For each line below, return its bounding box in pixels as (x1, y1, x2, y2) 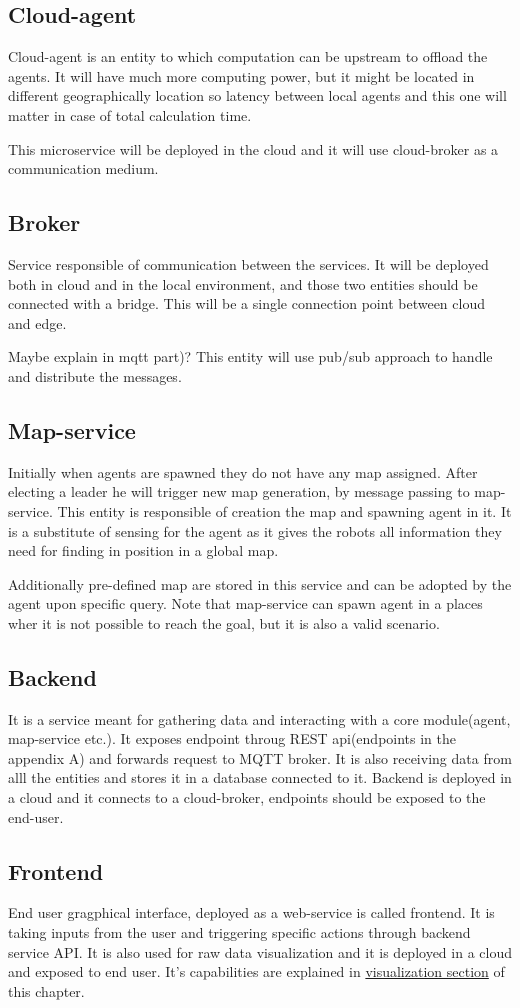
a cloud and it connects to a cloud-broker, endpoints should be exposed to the (8, 787, 486, 808)
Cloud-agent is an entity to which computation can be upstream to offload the (8, 46, 488, 67)
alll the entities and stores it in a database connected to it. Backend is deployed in (8, 767, 512, 788)
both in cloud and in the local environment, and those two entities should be (8, 273, 478, 294)
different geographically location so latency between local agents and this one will (8, 85, 507, 106)
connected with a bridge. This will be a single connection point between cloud (8, 293, 485, 314)
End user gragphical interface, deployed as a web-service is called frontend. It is (8, 902, 495, 923)
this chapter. (8, 980, 85, 1001)
